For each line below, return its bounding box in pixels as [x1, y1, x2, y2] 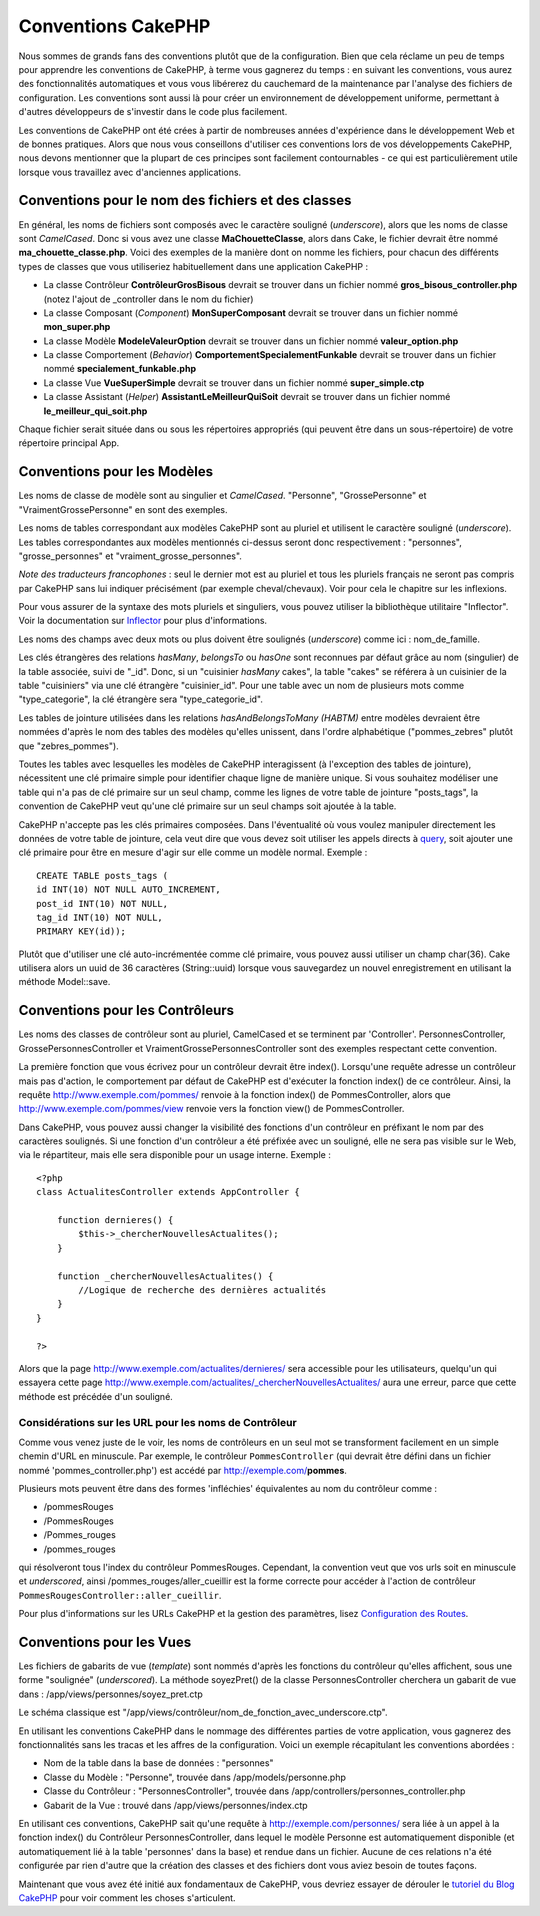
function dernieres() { [56, 1215, 174, 1226]
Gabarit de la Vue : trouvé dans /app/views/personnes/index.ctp [43, 1799, 309, 1811]
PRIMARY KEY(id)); [36, 926, 127, 937]
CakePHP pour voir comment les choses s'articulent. [18, 1891, 236, 1904]
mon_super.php [43, 321, 111, 333]
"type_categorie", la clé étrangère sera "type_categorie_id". [18, 693, 264, 705]
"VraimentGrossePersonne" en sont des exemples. [18, 503, 228, 515]
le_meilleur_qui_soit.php [43, 405, 148, 417]
